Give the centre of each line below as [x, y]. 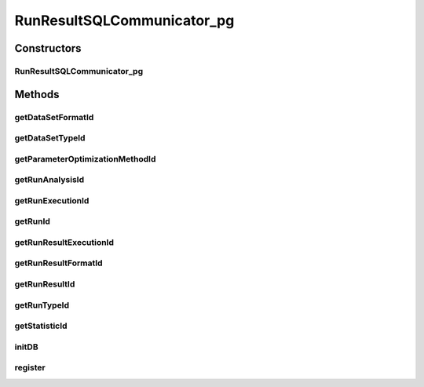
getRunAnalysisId [49, 180]
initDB [26, 347]
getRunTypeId [42, 305]
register [30, 367]
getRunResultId [45, 284]
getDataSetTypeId [50, 138]
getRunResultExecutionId [64, 242]
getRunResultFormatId [58, 263]
